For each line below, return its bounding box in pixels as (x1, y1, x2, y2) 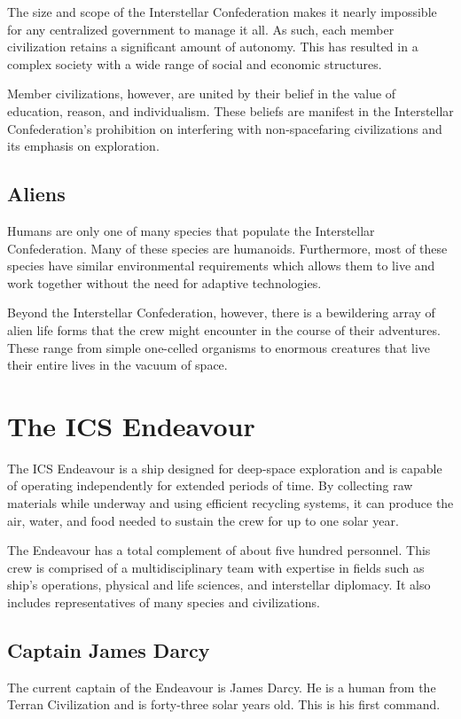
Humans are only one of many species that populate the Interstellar (7, 221, 375, 239)
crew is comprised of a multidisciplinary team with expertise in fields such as (7, 558, 425, 576)
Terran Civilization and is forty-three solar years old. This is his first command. (7, 695, 441, 714)
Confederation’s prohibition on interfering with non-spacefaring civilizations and (7, 119, 442, 137)
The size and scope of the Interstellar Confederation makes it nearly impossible (7, 3, 437, 20)
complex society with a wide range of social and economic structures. (7, 54, 382, 73)
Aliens (7, 180, 66, 207)
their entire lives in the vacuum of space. (7, 356, 228, 374)
